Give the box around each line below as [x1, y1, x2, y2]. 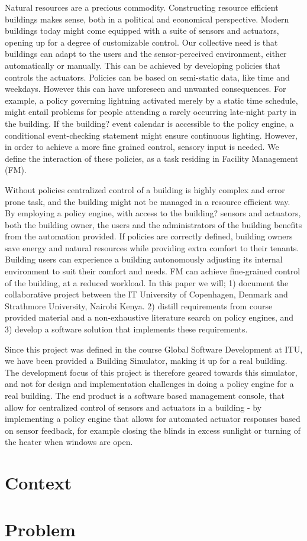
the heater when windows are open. [5, 436, 133, 448]
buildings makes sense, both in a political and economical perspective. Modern [5, 12, 289, 25]
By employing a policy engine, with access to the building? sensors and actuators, [5, 207, 301, 219]
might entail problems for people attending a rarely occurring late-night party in [5, 105, 297, 118]
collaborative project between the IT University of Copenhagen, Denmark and [5, 288, 288, 300]
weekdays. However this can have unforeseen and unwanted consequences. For [5, 82, 286, 95]
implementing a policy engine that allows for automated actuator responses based [5, 412, 300, 425]
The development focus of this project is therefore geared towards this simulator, [5, 366, 298, 378]
